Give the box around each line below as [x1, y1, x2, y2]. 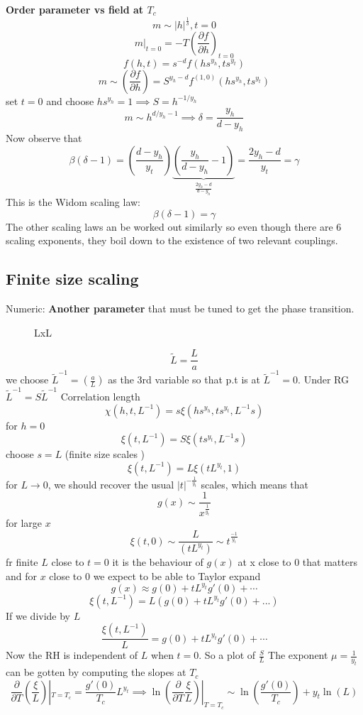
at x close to [238, 554, 291, 569]
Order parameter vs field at [6, 2, 144, 16]
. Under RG [298, 372, 349, 387]
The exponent [268, 648, 328, 662]
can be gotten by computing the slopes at [6, 665, 186, 679]
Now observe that [6, 131, 82, 146]
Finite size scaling [6, 268, 139, 290]
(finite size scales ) [65, 447, 145, 462]
